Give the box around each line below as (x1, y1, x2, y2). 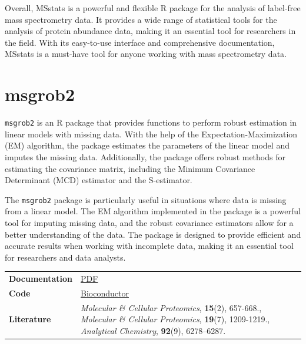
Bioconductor (81, 286, 129, 299)
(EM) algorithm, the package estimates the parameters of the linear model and (5, 139, 290, 151)
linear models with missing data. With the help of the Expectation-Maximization (5, 127, 298, 140)
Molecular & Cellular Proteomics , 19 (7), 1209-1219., (81, 313, 270, 325)
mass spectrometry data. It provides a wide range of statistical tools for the (5, 13, 277, 25)
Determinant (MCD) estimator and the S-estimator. (5, 174, 192, 186)
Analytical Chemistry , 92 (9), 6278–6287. (81, 324, 226, 336)
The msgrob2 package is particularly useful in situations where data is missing (5, 193, 287, 205)
